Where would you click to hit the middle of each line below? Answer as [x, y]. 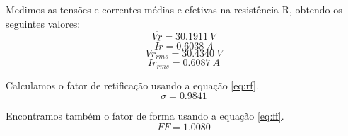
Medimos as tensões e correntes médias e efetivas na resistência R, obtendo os [174, 9]
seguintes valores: [43, 23]
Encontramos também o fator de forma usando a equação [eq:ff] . [145, 116]
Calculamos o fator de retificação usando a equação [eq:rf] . [132, 85]
